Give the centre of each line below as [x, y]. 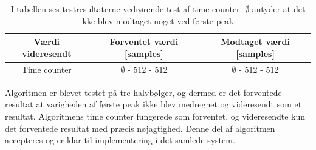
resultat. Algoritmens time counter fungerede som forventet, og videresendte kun [155, 116]
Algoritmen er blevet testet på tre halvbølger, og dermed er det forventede [143, 92]
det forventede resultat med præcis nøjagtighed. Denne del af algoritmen [140, 128]
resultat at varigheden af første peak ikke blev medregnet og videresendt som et [153, 104]
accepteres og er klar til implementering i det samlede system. [120, 140]
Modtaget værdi [255, 42]
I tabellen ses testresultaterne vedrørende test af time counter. [126, 9]
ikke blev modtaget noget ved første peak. [158, 20]
